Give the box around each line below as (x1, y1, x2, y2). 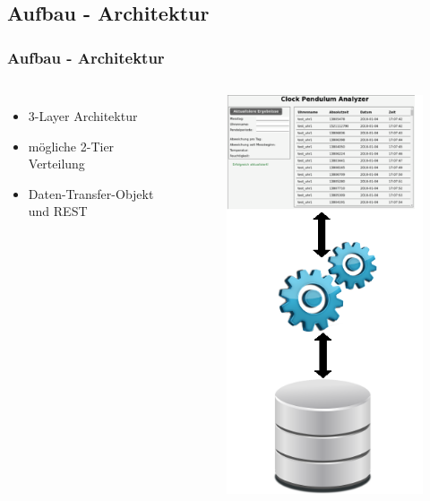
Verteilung (28, 154, 85, 173)
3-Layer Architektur (28, 107, 138, 125)
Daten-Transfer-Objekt (28, 184, 154, 203)
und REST (28, 202, 88, 220)
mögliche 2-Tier (28, 136, 115, 155)
